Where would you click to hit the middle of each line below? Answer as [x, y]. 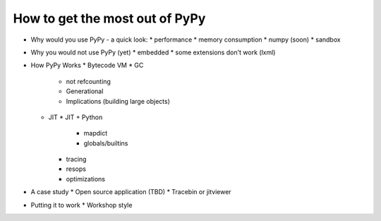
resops [76, 169]
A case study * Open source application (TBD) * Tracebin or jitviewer [131, 192]
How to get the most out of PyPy [109, 18]
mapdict [96, 133]
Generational [85, 91]
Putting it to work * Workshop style [81, 205]
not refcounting [88, 81]
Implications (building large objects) [118, 101]
